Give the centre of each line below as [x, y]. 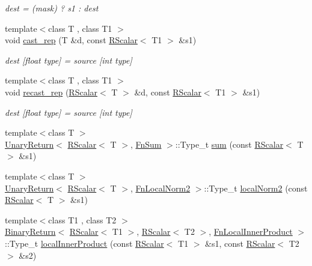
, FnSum [146, 144]
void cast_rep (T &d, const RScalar [71, 40]
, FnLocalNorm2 [160, 188]
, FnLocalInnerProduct [251, 231]
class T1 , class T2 [82, 219]
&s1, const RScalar [240, 243]
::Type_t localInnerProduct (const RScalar [84, 243]
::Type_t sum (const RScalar [229, 144]
